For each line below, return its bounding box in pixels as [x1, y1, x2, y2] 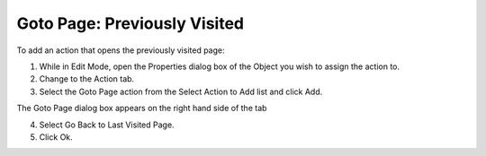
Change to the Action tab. [39, 74, 135, 84]
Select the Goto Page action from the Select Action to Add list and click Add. [39, 86, 323, 97]
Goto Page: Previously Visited [16, 13, 245, 33]
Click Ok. [39, 131, 74, 143]
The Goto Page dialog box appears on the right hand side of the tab [16, 103, 267, 114]
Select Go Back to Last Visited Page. [39, 119, 175, 130]
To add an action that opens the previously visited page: [16, 45, 225, 56]
